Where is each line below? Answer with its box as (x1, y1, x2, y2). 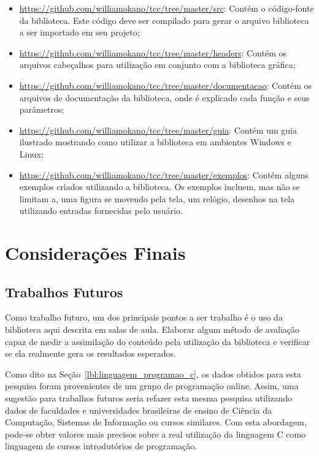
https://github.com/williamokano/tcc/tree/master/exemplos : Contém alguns (19, 168, 309, 181)
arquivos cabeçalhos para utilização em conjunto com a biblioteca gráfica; (19, 58, 296, 71)
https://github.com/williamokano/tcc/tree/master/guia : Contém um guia (19, 123, 297, 136)
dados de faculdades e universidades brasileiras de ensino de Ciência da (5, 403, 272, 416)
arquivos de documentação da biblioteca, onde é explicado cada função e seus (19, 91, 310, 104)
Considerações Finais (5, 240, 186, 265)
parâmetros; (19, 103, 64, 116)
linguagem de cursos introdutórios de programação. (5, 439, 198, 452)
